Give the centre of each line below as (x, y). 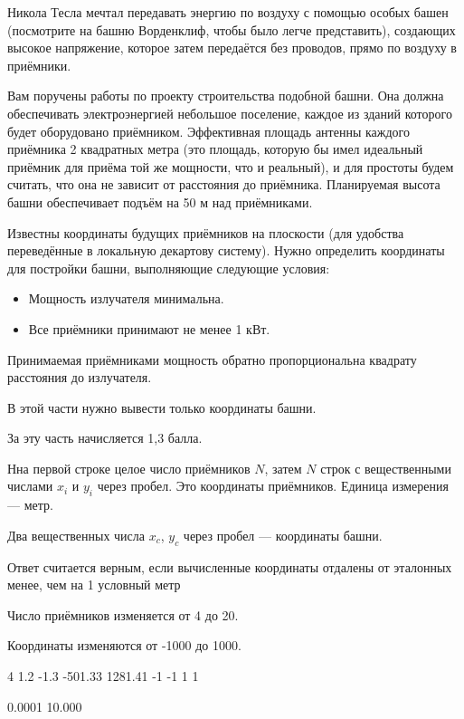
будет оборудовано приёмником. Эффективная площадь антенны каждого (208, 131)
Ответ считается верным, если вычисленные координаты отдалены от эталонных (230, 566)
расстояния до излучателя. (80, 377)
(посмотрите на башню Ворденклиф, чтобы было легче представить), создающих (232, 29)
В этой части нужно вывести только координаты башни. (162, 407)
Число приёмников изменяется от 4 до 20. (123, 614)
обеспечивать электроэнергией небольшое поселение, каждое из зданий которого (230, 113)
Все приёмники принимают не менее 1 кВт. (149, 328)
